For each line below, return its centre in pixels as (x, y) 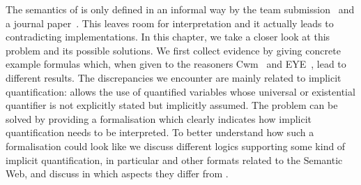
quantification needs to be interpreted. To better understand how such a (160, 132)
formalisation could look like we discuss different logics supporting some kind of (176, 146)
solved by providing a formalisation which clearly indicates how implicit (159, 118)
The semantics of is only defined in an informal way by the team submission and (180, 9)
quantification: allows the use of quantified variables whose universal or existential (180, 91)
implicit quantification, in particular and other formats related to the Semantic (174, 160)
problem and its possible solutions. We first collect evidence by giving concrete (173, 50)
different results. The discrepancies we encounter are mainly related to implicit (174, 77)
